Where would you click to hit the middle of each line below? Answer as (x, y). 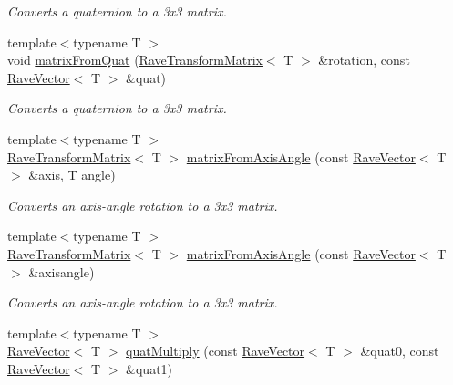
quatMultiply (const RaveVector (216, 351)
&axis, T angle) (72, 175)
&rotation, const (364, 60)
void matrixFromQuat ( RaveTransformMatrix (135, 60)
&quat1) (149, 368)
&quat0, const (400, 351)
